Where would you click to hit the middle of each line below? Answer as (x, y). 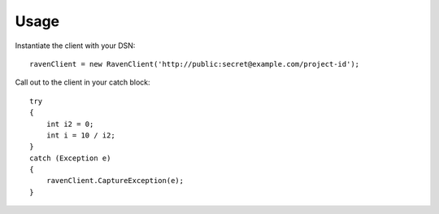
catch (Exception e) (70, 158)
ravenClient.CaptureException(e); (115, 181)
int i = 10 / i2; (80, 135)
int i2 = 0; (70, 124)
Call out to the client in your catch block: (83, 82)
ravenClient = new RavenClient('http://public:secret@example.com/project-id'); (195, 64)
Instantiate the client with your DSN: (75, 46)
